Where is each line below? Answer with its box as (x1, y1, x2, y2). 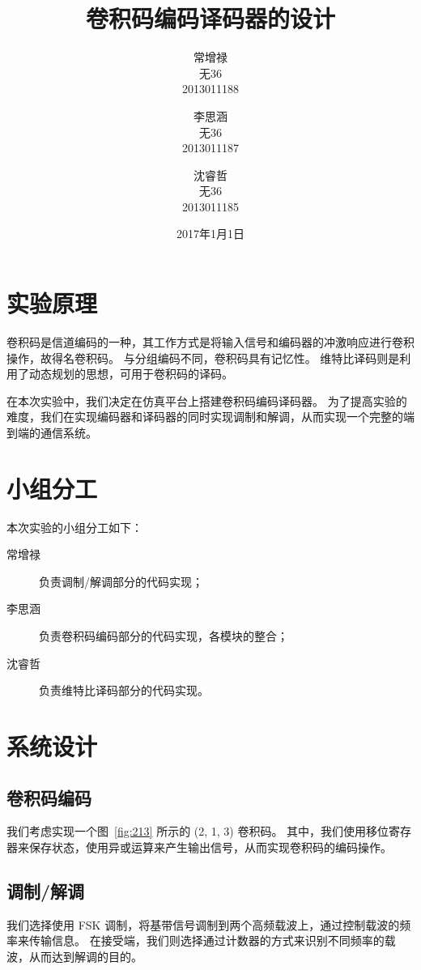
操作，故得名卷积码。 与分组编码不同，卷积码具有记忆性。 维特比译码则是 (6, 349, 400, 366)
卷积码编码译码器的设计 (85, 2, 335, 35)
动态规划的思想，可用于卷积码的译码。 (28, 365, 233, 382)
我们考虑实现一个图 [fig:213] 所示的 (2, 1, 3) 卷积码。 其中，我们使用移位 (6, 823, 389, 840)
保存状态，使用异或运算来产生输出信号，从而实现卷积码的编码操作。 (28, 839, 392, 856)
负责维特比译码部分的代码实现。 (39, 682, 209, 699)
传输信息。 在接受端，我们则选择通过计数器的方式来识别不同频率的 (28, 932, 385, 949)
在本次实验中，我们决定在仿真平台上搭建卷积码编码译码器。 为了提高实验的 (6, 392, 407, 409)
